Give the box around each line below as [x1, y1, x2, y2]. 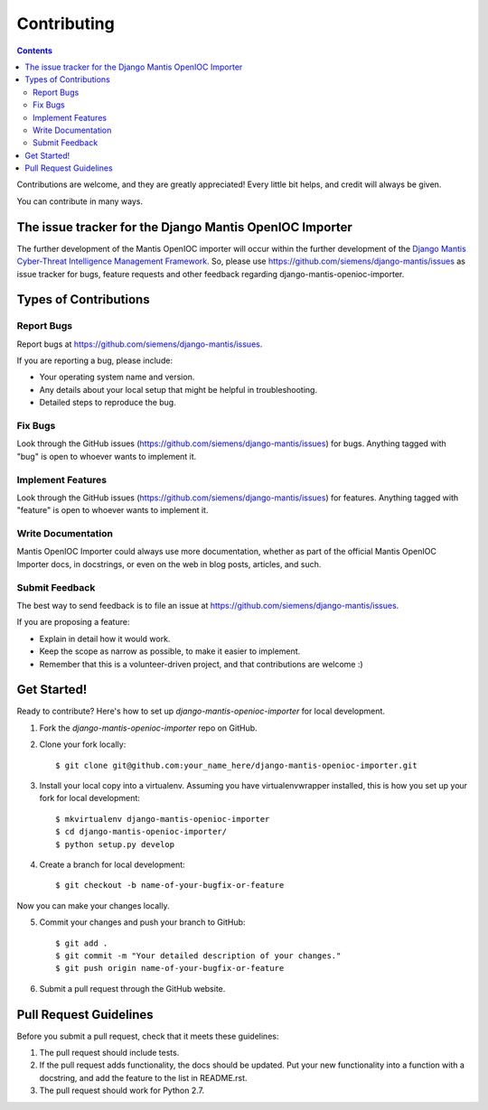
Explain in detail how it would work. [39, 633, 171, 644]
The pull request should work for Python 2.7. [39, 1085, 205, 1096]
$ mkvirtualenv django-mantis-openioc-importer [55, 814, 270, 824]
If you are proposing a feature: [16, 617, 130, 628]
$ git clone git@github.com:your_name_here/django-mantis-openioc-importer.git [55, 760, 418, 770]
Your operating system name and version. [39, 371, 195, 383]
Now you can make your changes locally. [16, 900, 170, 911]
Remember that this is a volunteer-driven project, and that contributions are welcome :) [39, 658, 363, 669]
